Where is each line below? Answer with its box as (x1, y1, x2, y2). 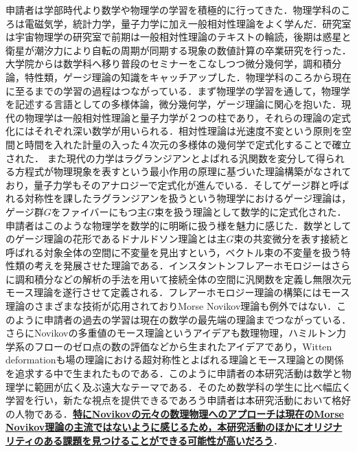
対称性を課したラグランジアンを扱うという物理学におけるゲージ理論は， (24, 191, 352, 205)
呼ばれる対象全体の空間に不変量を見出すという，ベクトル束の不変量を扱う (5, 245, 341, 259)
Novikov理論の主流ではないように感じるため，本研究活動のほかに (5, 420, 304, 434)
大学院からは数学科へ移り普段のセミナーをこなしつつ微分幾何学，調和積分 (5, 56, 342, 71)
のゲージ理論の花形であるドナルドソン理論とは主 (5, 231, 227, 246)
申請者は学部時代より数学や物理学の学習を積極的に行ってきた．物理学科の (5, 3, 341, 16)
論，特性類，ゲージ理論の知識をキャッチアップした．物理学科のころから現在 (5, 69, 352, 84)
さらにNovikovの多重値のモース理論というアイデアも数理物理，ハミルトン (5, 326, 336, 340)
